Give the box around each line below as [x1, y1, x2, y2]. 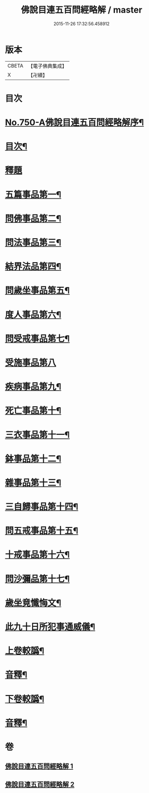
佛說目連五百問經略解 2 [5, 780, 75, 789]
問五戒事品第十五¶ [5, 525, 79, 536]
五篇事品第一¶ [5, 189, 62, 200]
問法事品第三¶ [5, 237, 62, 248]
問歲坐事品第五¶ [5, 285, 70, 296]
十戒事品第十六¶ [5, 549, 70, 561]
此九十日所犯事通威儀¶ [5, 622, 96, 632]
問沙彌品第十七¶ [5, 573, 70, 584]
